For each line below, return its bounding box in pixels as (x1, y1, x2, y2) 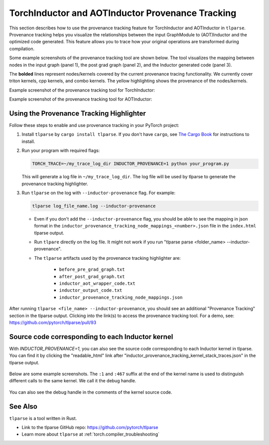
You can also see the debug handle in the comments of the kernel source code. (9, 389, 172, 395)
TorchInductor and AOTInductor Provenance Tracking (9, 7, 237, 18)
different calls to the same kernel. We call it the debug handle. (9, 378, 136, 384)
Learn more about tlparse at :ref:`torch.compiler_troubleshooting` (21, 431, 159, 438)
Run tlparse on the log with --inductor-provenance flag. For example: (21, 190, 175, 196)
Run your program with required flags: (21, 147, 100, 154)
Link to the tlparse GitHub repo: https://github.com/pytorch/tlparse (21, 425, 158, 431)
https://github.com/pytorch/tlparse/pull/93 (9, 319, 97, 326)
